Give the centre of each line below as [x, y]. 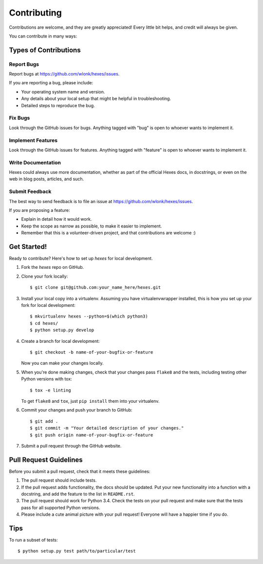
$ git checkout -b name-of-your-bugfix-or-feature [92, 352]
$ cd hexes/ [44, 323]
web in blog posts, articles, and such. [47, 179]
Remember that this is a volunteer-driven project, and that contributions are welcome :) [108, 233]
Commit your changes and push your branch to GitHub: [77, 410]
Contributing [35, 13]
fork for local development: [48, 305]
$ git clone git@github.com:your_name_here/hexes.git [95, 288]
